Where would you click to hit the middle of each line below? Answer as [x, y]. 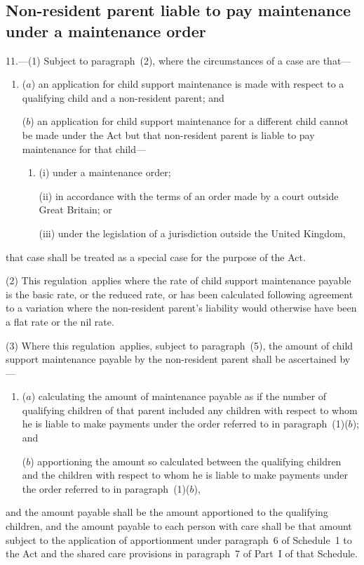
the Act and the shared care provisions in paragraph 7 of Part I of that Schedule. [182, 553]
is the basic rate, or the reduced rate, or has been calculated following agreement [180, 294]
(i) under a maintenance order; [105, 172]
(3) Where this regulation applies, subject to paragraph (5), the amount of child [180, 345]
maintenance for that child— [84, 148]
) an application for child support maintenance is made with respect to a [188, 84]
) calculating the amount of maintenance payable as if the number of [179, 396]
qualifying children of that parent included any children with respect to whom [190, 410]
